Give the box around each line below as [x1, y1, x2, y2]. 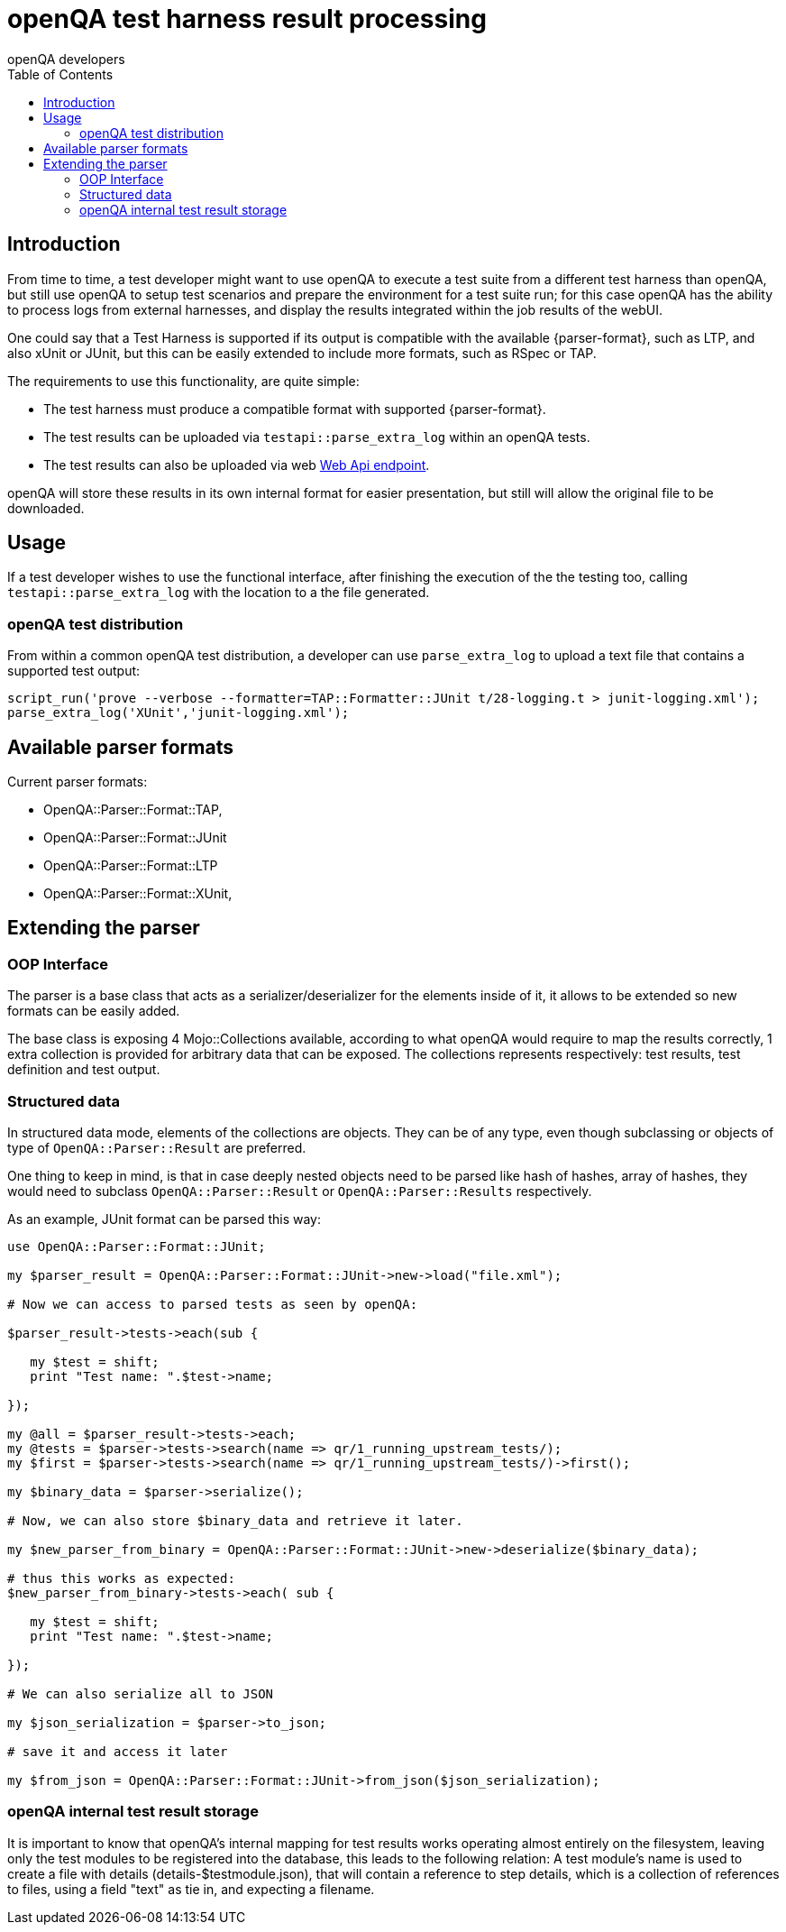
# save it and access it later [7, 1744, 228, 1759]
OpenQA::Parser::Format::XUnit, [43, 886, 233, 902]
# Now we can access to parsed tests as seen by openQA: [7, 1297, 418, 1311]
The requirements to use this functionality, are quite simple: [7, 373, 360, 389]
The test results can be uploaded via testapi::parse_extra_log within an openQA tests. [43, 428, 590, 445]
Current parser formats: [7, 774, 148, 790]
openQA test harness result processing [7, 4, 487, 34]
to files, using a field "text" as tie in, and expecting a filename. [7, 1881, 375, 1897]
